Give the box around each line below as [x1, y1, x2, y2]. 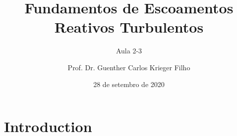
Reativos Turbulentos [54, 17, 204, 37]
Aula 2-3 [116, 45, 142, 56]
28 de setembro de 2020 [93, 79, 165, 89]
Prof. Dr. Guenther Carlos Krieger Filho [67, 62, 190, 72]
